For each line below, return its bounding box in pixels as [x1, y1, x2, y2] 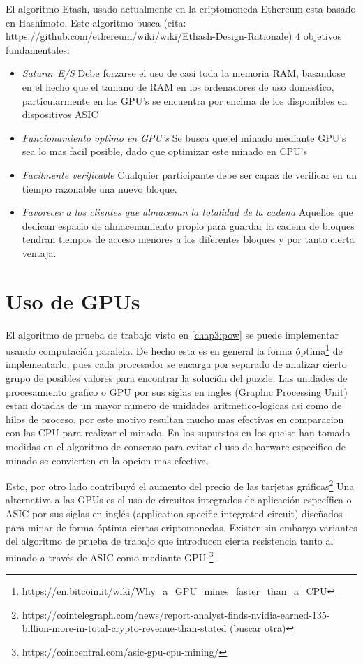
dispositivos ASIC [22, 107, 98, 121]
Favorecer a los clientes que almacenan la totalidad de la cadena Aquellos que [22, 205, 353, 219]
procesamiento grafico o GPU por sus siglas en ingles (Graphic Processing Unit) [6, 384, 348, 399]
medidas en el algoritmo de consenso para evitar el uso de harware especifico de [6, 439, 346, 454]
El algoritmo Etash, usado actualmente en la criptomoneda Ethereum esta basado [6, 1, 356, 15]
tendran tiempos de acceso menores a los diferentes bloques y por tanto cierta [22, 232, 355, 246]
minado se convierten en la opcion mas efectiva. [6, 452, 209, 467]
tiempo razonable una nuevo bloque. [22, 181, 177, 195]
